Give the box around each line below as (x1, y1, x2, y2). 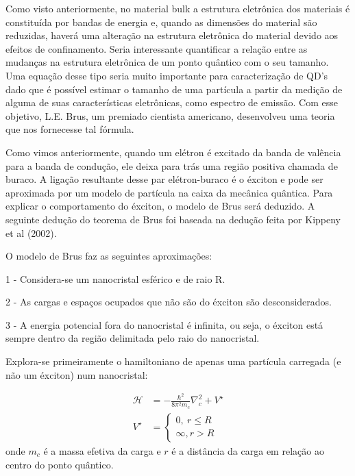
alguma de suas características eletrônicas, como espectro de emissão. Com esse (5, 95, 338, 110)
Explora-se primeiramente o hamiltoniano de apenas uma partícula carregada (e (5, 354, 341, 368)
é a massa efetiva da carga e (43, 443, 161, 458)
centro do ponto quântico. (5, 457, 114, 471)
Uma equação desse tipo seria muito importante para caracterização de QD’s (5, 68, 328, 82)
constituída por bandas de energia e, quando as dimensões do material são (5, 14, 317, 29)
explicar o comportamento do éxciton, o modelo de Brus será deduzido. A (5, 199, 315, 213)
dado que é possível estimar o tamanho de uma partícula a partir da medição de (5, 82, 343, 96)
